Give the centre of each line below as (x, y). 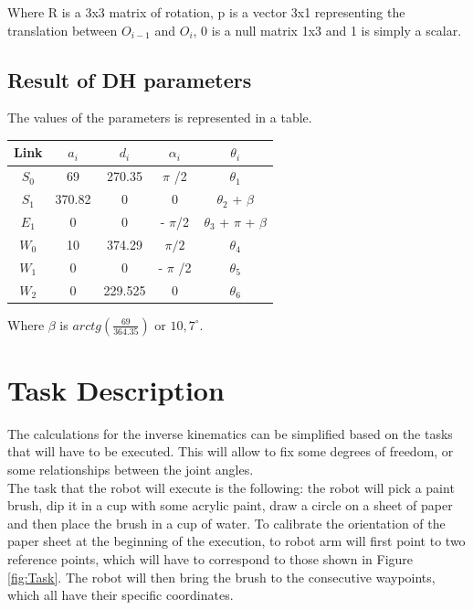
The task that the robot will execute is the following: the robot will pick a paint (231, 487)
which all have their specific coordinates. (121, 595)
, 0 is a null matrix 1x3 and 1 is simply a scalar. (327, 30)
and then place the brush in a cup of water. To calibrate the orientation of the (226, 523)
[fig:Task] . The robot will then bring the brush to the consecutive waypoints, (221, 577)
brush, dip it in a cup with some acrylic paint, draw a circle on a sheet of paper (230, 505)
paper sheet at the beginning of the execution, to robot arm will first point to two (236, 541)
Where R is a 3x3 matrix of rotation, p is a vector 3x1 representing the (206, 12)
